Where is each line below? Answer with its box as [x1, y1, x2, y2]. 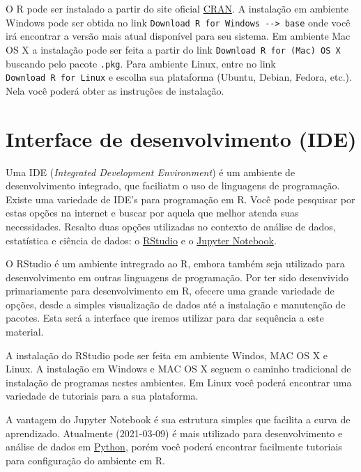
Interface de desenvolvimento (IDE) [6, 124, 357, 152]
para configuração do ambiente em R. [6, 453, 165, 467]
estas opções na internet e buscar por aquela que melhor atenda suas [6, 205, 299, 220]
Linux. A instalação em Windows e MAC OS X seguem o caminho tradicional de [6, 361, 351, 376]
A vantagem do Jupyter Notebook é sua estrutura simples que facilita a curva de [6, 412, 351, 427]
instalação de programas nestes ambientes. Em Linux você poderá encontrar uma [6, 375, 352, 389]
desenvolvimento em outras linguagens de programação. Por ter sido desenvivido [6, 269, 348, 284]
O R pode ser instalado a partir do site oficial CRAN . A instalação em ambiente [6, 1, 348, 15]
